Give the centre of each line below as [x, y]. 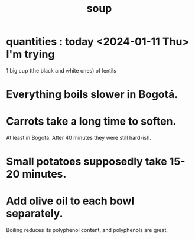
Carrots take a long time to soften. [91, 121]
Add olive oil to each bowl [70, 201]
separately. [35, 214]
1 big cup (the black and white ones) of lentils [61, 70]
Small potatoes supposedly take [87, 162]
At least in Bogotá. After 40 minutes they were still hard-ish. [79, 138]
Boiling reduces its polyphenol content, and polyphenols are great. [87, 230]
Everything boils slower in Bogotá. [92, 95]
